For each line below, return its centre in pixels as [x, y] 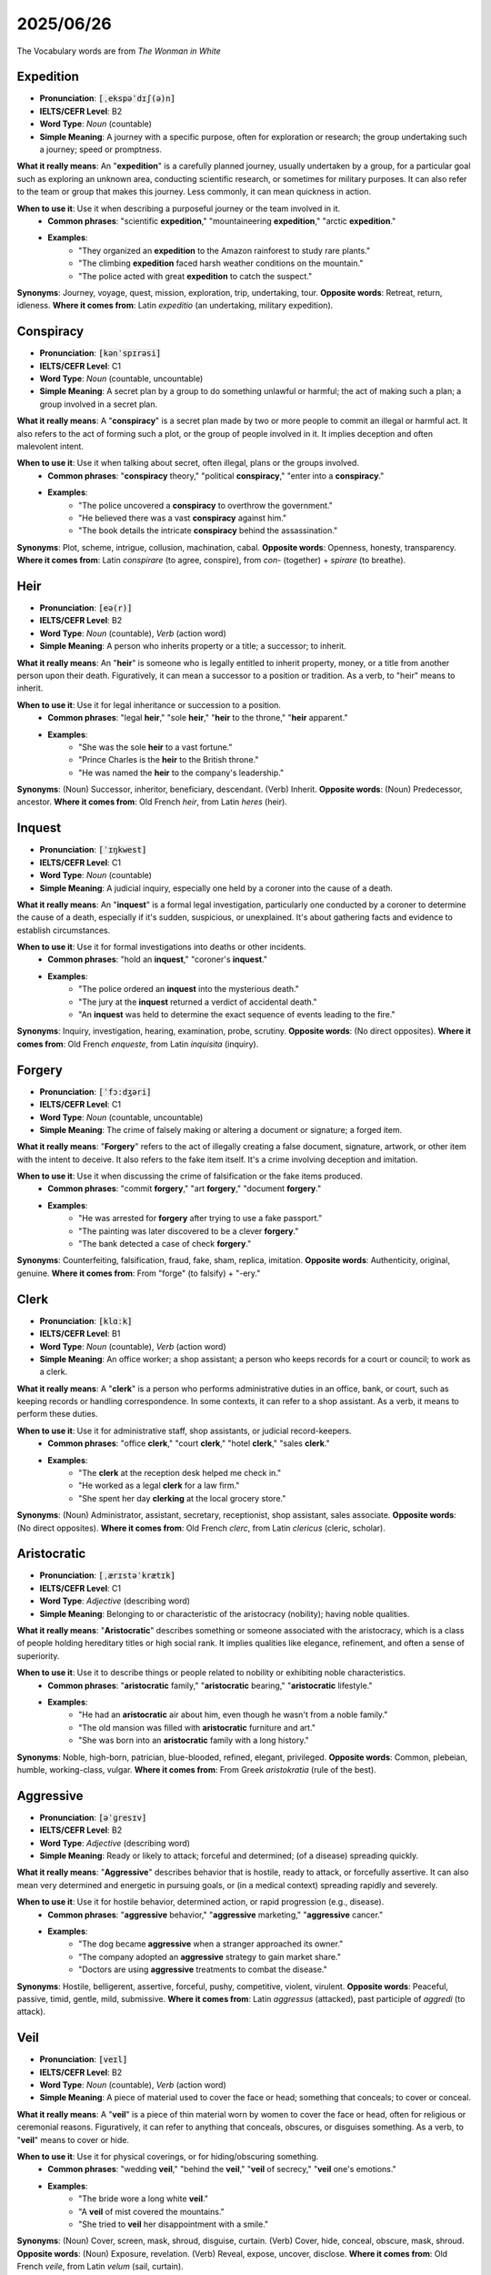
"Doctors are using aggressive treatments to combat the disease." [203, 1969]
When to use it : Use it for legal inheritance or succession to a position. [149, 704]
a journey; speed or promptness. [101, 149]
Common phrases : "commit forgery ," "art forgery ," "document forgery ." [185, 1188]
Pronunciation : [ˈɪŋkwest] [93, 850]
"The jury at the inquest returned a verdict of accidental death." [198, 1002]
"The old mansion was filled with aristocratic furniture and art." [197, 1727]
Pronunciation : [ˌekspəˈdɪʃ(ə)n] [108, 98]
